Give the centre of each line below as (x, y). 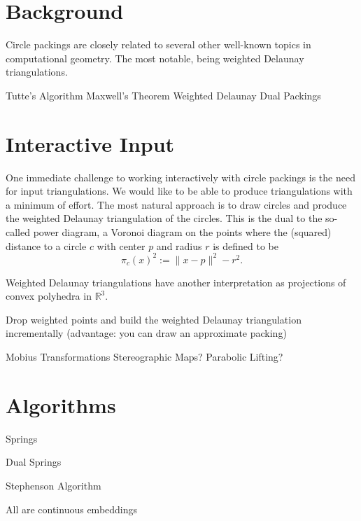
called (18, 232)
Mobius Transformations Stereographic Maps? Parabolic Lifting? (144, 357)
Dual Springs (34, 462)
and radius (179, 245)
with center (121, 245)
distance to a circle (46, 245)
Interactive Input (90, 143)
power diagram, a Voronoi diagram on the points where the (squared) (182, 232)
